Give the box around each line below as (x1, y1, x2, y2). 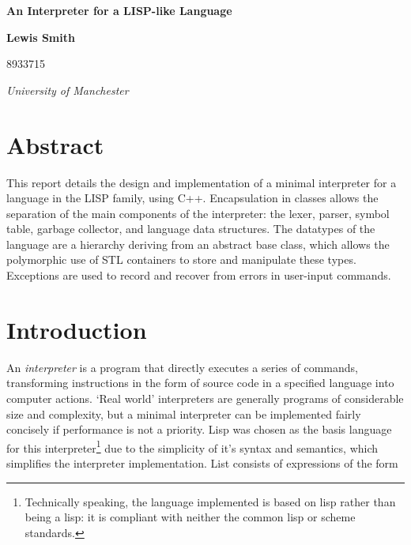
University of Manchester (6, 81, 129, 98)
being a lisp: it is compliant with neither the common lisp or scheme (25, 509, 356, 525)
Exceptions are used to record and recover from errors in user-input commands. (6, 267, 391, 284)
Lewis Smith (6, 28, 75, 45)
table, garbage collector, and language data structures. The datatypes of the (6, 220, 375, 237)
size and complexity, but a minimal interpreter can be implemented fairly (6, 405, 361, 422)
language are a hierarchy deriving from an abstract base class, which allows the (6, 235, 390, 252)
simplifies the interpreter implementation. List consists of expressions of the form (6, 455, 398, 471)
